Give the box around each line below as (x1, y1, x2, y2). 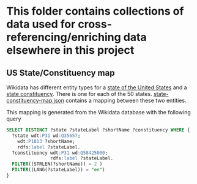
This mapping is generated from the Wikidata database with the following (6, 109, 191, 116)
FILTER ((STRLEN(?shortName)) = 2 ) (12, 161, 103, 167)
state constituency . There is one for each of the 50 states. (6, 90, 153, 97)
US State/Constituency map (6, 67, 115, 78)
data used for (6, 17, 76, 31)
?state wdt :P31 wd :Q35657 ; (12, 133, 81, 139)
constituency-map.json (6, 97, 64, 104)
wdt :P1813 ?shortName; (17, 138, 75, 144)
